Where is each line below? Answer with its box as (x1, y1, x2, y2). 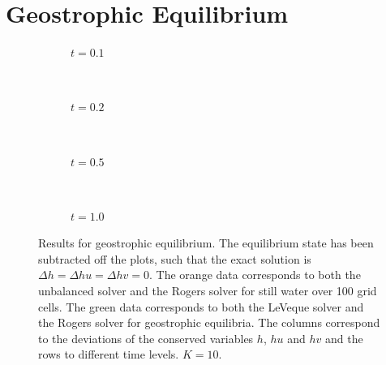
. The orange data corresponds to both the (149, 266, 361, 283)
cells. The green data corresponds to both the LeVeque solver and (38, 298, 364, 315)
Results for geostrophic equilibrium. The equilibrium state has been (38, 234, 374, 251)
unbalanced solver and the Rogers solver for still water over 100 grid (38, 282, 377, 299)
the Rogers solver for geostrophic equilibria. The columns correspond (38, 314, 380, 331)
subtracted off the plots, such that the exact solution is (38, 250, 311, 267)
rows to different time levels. (38, 346, 179, 363)
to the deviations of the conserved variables (38, 329, 254, 346)
